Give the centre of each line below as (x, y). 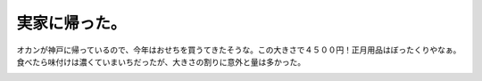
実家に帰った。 (71, 23)
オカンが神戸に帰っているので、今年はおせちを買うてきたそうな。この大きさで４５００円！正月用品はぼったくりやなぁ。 (239, 50)
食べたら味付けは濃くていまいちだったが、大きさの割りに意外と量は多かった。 (161, 61)
